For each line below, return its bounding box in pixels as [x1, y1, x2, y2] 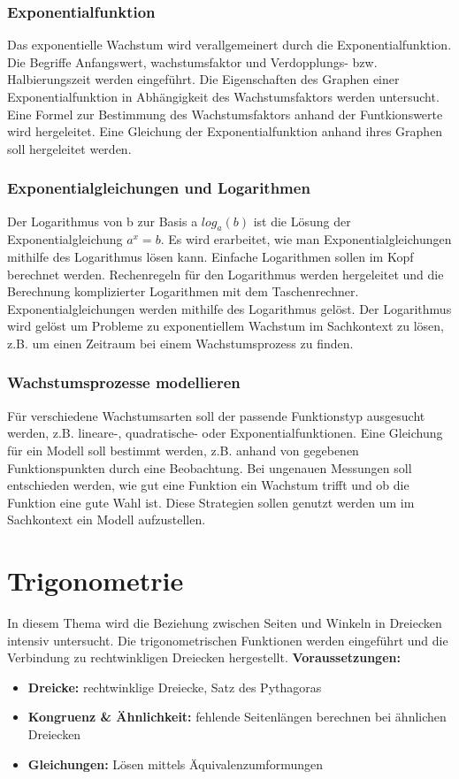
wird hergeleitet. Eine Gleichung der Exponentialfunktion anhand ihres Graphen [7, 122, 443, 141]
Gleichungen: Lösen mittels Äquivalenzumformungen [27, 754, 323, 773]
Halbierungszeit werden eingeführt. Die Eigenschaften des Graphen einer [7, 70, 400, 88]
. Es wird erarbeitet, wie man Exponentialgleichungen [160, 230, 452, 248]
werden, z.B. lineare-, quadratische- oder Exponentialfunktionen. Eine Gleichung [7, 424, 443, 442]
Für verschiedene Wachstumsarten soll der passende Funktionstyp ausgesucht [7, 406, 425, 424]
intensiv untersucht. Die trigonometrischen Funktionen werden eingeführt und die [7, 630, 448, 649]
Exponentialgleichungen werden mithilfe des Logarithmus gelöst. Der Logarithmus [7, 299, 452, 317]
